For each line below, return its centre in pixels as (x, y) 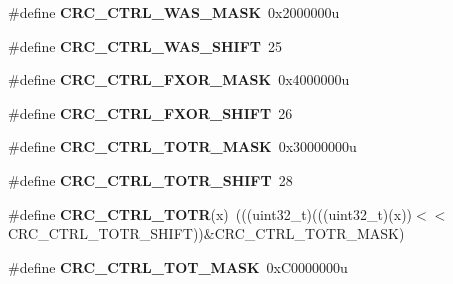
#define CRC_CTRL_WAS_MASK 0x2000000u (174, 12)
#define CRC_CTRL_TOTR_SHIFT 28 (150, 179)
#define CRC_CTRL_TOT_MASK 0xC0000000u (178, 266)
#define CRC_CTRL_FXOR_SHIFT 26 (150, 112)
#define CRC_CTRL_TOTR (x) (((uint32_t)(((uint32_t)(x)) (210, 213)
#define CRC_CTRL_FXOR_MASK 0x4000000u (179, 79)
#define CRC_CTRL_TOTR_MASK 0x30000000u (182, 146)
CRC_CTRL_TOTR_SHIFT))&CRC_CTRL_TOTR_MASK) (206, 233)
